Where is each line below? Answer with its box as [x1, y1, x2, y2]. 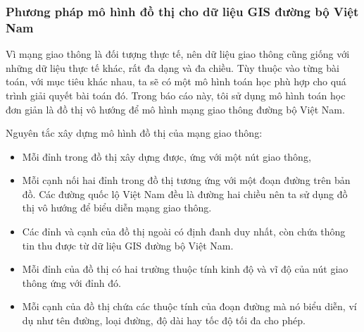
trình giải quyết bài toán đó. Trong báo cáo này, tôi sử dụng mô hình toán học [6, 87, 346, 102]
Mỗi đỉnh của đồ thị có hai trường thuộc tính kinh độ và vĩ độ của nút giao [22, 262, 349, 276]
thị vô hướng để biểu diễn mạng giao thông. [22, 200, 212, 215]
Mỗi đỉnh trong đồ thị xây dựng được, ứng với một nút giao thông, [22, 149, 311, 164]
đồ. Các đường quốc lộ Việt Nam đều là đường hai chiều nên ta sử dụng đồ [22, 186, 348, 201]
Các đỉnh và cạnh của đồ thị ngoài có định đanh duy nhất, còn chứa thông [22, 224, 346, 239]
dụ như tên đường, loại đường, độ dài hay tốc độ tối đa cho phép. [22, 313, 306, 328]
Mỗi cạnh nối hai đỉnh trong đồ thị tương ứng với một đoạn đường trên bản [22, 173, 351, 187]
